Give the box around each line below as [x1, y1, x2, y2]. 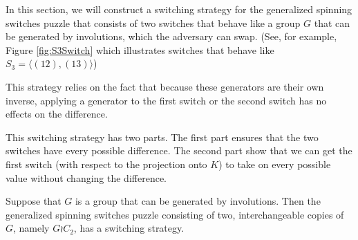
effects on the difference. [6, 107, 108, 121]
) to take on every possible [218, 156, 331, 171]
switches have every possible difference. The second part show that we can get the [6, 143, 352, 158]
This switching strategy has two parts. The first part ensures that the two [6, 129, 319, 144]
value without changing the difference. [6, 170, 167, 185]
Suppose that [6, 194, 62, 208]
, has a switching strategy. [73, 221, 185, 235]
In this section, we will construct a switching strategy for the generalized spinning [6, 2, 352, 16]
